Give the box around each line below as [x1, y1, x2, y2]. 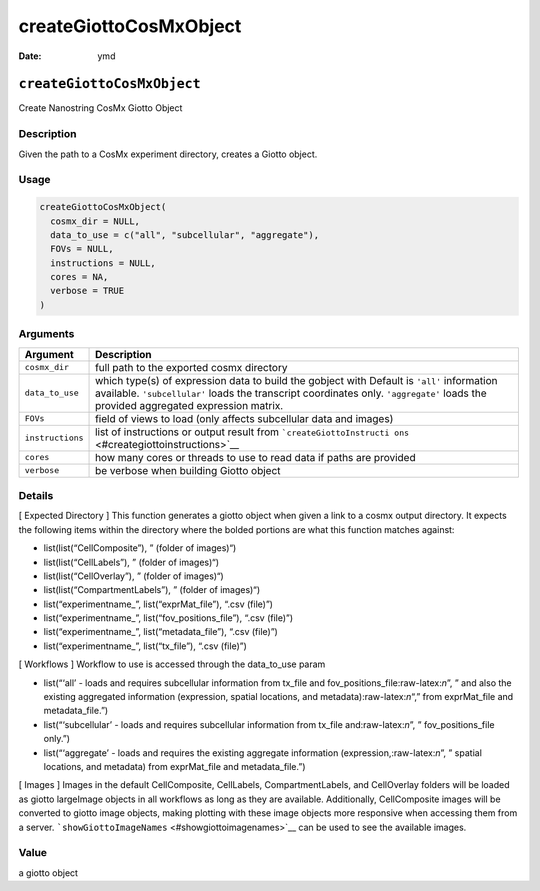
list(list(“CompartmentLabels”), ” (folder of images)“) [43, 584, 261, 596]
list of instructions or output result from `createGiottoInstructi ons [95, 425, 410, 439]
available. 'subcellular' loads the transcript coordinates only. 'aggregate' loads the [95, 386, 487, 400]
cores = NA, [50, 271, 109, 283]
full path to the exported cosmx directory [95, 360, 288, 374]
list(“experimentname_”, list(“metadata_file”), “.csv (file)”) [43, 626, 279, 638]
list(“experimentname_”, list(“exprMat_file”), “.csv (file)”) [43, 598, 274, 610]
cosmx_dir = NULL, [50, 215, 140, 227]
